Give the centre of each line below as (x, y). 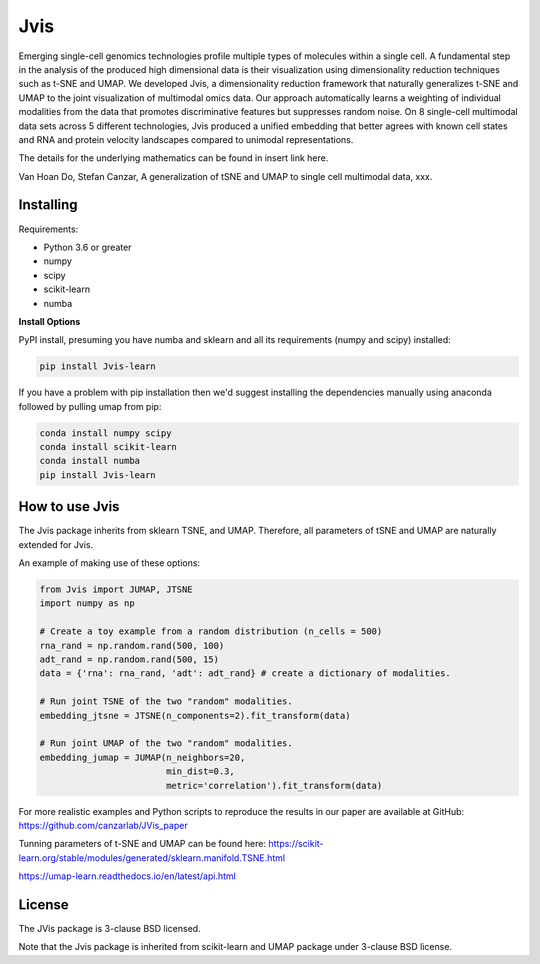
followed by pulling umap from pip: (90, 406)
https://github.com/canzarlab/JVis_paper (103, 825)
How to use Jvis (69, 506)
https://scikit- (296, 844)
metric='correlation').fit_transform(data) (274, 785)
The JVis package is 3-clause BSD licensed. (109, 929)
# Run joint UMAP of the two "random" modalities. (166, 743)
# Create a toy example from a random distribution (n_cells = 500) (211, 631)
